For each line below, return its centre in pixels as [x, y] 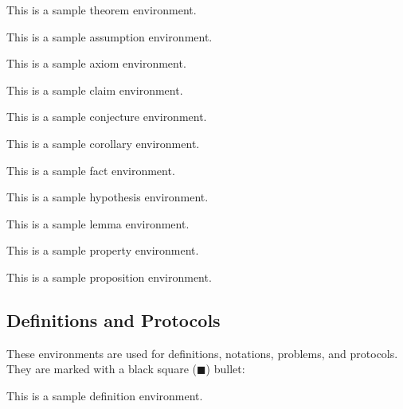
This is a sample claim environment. [95, 90]
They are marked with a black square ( [102, 369]
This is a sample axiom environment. [96, 63]
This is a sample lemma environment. [98, 223]
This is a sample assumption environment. [110, 36]
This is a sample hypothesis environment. [108, 197]
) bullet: [225, 369]
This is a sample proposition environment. [109, 277]
